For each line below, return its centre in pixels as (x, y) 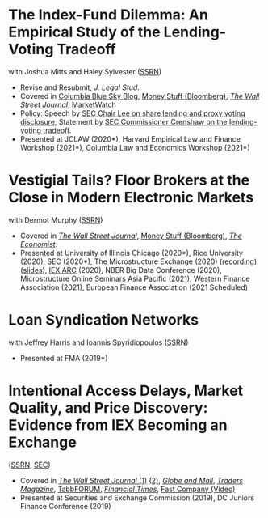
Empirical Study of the (84, 32)
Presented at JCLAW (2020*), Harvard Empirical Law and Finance (130, 138)
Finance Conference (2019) (65, 506)
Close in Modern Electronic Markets (131, 198)
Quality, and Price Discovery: (108, 408)
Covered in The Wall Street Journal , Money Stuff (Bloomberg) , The (131, 236)
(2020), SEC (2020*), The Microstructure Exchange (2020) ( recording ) (138, 261)
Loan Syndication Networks (104, 320)
